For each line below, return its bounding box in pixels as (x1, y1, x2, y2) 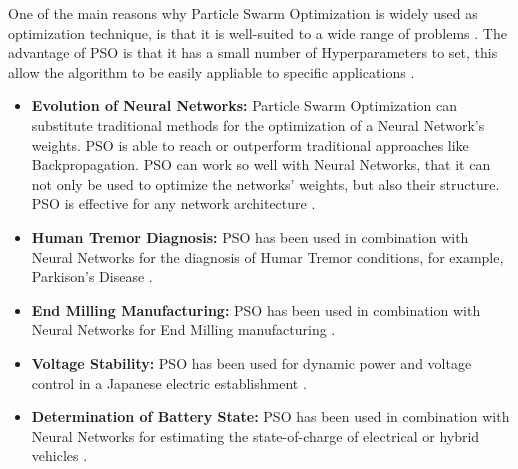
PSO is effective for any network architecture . (31, 193, 316, 214)
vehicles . (31, 445, 88, 466)
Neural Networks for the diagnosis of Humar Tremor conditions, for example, (31, 246, 504, 267)
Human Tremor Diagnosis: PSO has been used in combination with (31, 226, 469, 247)
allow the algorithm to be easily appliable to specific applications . (8, 61, 415, 82)
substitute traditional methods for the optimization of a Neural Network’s (31, 114, 485, 135)
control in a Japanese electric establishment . (31, 372, 307, 393)
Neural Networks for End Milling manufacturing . (31, 319, 336, 340)
